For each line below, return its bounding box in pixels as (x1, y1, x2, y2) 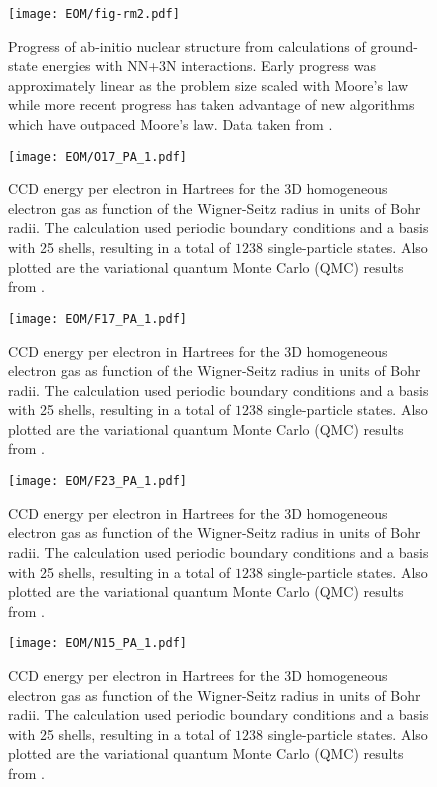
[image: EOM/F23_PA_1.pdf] (8, 474, 187, 489)
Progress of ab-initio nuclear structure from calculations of (8, 35, 366, 56)
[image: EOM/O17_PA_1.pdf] (8, 149, 187, 164)
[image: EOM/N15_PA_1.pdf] (8, 636, 187, 651)
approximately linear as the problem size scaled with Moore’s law (8, 74, 409, 95)
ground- (370, 35, 418, 56)
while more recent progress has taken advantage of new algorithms (8, 94, 415, 115)
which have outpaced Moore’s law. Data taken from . (8, 114, 333, 135)
